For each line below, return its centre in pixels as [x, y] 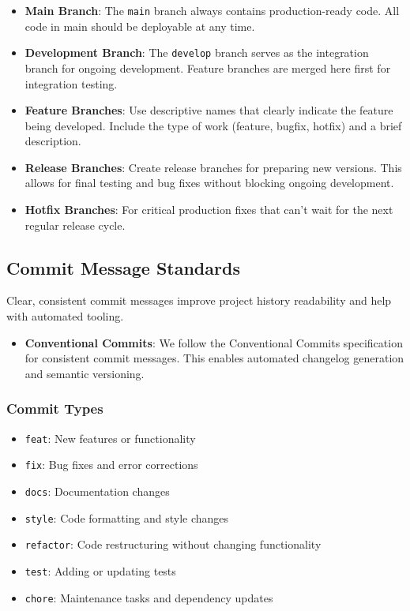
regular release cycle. [75, 225]
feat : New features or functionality [110, 438]
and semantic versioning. [85, 373]
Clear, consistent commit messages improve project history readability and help [199, 300]
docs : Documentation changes [97, 491]
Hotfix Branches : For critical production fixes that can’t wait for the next [209, 210]
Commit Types [55, 409]
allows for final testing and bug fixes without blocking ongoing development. [209, 183]
